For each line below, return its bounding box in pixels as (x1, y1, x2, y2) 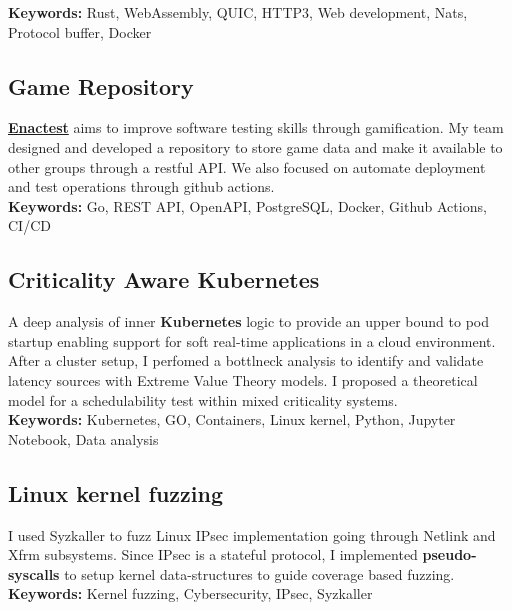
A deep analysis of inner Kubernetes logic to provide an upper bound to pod (8, 311, 490, 332)
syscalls (8, 563, 60, 584)
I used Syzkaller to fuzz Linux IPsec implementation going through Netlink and (8, 524, 496, 545)
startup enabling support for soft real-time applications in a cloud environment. (8, 330, 496, 351)
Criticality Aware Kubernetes (8, 264, 320, 295)
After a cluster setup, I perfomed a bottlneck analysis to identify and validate (8, 350, 484, 371)
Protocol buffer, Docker (8, 21, 152, 42)
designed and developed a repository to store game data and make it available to (8, 136, 503, 157)
